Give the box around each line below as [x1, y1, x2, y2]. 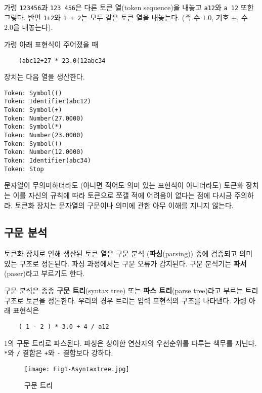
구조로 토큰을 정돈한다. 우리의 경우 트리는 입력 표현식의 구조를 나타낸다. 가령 [4, 295, 247, 305]
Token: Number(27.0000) [4, 114, 84, 122]
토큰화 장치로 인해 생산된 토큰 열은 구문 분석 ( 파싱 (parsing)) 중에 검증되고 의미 [4, 248, 253, 259]
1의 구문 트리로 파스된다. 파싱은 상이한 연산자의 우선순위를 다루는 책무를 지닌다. [4, 337, 257, 348]
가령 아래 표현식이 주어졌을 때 [4, 38, 99, 49]
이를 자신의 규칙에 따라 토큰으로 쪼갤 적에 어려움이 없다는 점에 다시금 [13, 189, 232, 200]
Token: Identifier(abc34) [4, 157, 91, 164]
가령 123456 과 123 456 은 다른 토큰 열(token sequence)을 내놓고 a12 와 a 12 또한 [4, 2, 254, 12]
